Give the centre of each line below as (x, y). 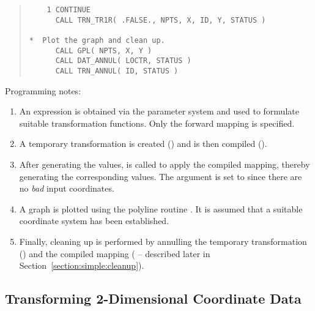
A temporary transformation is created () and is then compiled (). (143, 144)
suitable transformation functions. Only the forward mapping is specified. (157, 123)
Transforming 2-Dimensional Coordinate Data (153, 298)
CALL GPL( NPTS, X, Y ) (104, 51)
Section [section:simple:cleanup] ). (82, 265)
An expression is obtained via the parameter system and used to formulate (159, 111)
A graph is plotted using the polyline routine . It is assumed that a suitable (161, 208)
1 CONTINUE (69, 10)
